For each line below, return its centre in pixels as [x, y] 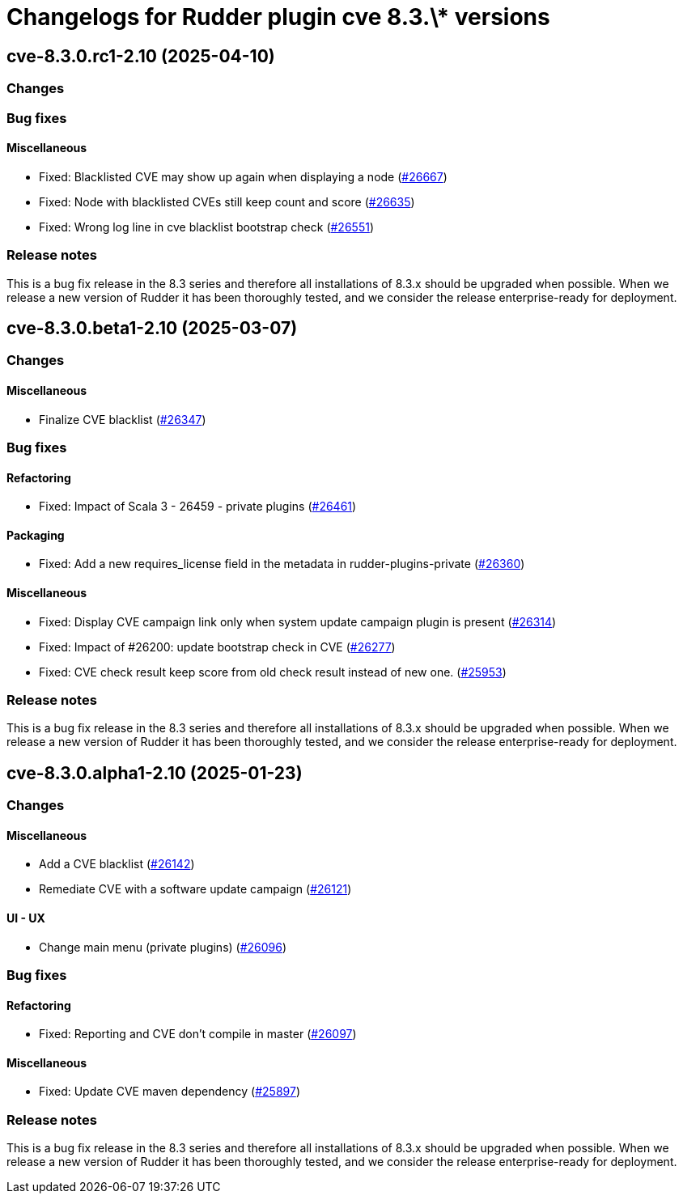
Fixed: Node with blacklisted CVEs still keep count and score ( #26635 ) [227, 201]
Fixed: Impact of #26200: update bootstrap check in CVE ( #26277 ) [217, 647]
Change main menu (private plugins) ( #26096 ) [163, 947]
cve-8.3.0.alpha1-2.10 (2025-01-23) [155, 773]
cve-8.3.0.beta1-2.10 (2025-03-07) [152, 328]
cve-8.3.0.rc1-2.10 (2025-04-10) [141, 56]
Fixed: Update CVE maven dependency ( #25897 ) [170, 1092]
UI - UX [26, 918]
